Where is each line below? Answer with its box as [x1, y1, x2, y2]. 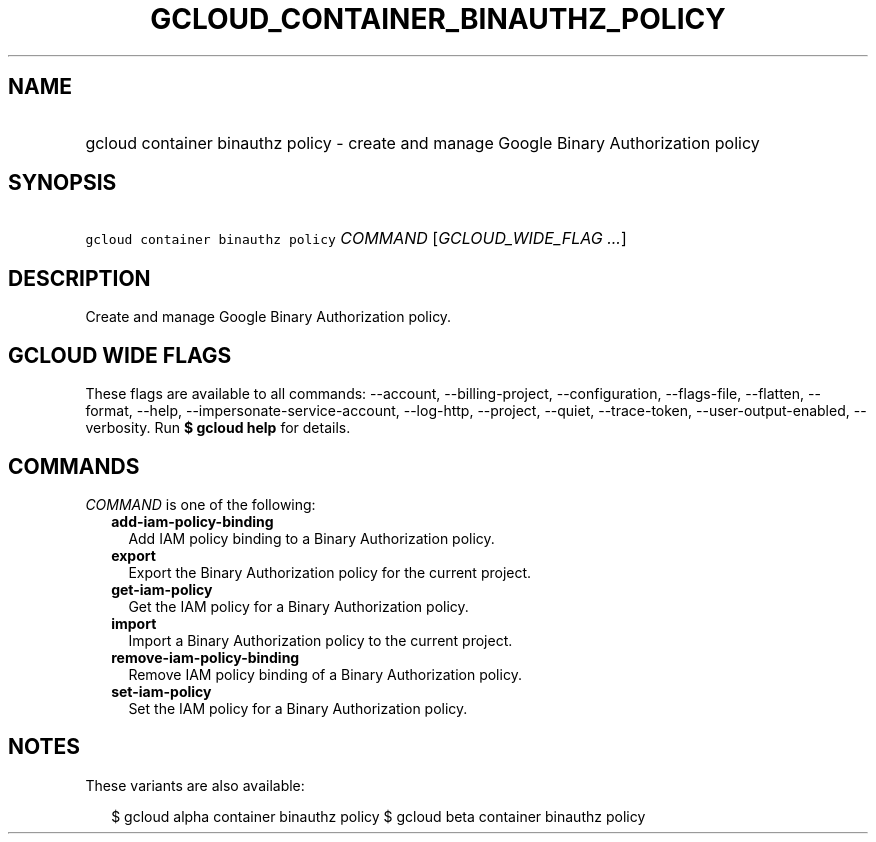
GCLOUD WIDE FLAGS [8, 342, 232, 368]
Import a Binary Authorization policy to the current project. [128, 631, 513, 649]
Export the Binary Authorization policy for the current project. [128, 563, 532, 581]
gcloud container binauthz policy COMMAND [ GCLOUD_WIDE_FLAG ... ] [85, 228, 627, 249]
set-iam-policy [111, 682, 212, 700]
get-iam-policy [111, 580, 213, 598]
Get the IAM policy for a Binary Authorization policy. [128, 597, 469, 615]
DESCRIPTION [8, 265, 151, 291]
